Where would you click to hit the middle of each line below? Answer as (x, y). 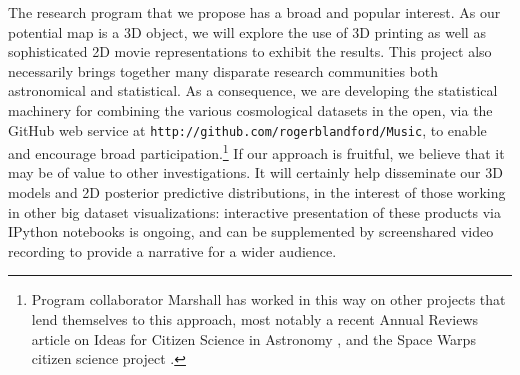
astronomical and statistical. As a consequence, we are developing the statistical (253, 90)
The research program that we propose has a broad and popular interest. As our (254, 12)
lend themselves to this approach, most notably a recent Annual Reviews (255, 319)
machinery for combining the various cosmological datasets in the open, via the (250, 109)
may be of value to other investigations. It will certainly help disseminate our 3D (255, 172)
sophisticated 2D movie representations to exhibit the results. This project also (250, 51)
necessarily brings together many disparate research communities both (223, 70)
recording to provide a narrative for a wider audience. (172, 250)
